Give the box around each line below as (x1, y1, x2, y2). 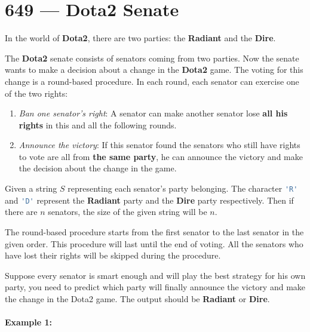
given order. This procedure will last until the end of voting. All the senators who (5, 237, 303, 250)
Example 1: (5, 316, 52, 328)
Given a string (5, 182, 57, 195)
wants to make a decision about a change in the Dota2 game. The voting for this (5, 63, 303, 76)
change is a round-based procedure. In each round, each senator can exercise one (5, 75, 299, 87)
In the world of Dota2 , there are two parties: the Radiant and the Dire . (5, 32, 276, 44)
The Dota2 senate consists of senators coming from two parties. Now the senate (5, 51, 299, 64)
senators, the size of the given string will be (48, 205, 207, 218)
